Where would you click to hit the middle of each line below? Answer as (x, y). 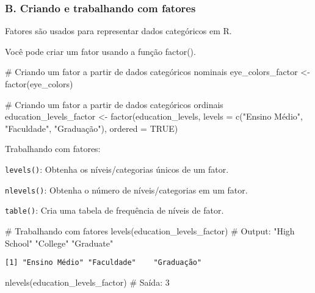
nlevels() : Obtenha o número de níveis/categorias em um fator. (126, 190)
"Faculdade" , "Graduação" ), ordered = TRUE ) (92, 128)
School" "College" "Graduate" (59, 243)
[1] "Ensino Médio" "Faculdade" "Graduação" (103, 263)
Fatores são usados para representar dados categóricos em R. (118, 31)
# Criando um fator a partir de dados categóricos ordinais (114, 104)
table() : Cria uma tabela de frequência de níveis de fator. (114, 210)
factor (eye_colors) (39, 84)
